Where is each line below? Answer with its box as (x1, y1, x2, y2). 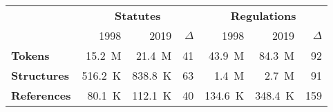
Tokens (11, 47, 50, 63)
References (11, 87, 71, 103)
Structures (11, 67, 70, 83)
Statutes (115, 8, 161, 23)
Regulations (230, 8, 296, 23)
